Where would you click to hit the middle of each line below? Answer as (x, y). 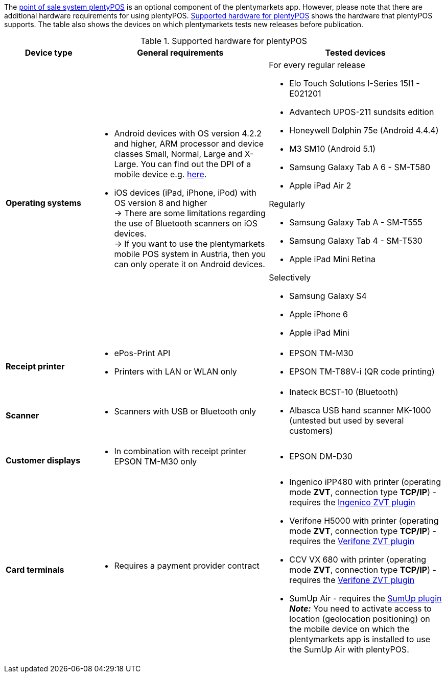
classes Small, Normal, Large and (178, 154)
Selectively (290, 277)
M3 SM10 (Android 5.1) (333, 149)
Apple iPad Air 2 (320, 185)
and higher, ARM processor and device (189, 144)
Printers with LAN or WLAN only (175, 371)
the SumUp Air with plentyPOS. (349, 649)
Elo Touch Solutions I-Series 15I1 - (355, 83)
